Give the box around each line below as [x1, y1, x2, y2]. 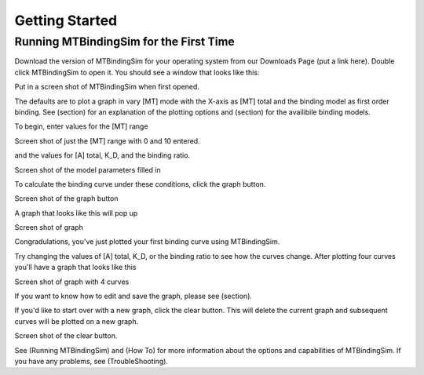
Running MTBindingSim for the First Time [14, 35, 235, 49]
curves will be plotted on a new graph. [14, 316, 139, 326]
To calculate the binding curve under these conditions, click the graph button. [14, 179, 266, 188]
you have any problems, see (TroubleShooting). [14, 356, 169, 366]
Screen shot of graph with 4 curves [14, 277, 130, 286]
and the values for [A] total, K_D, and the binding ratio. [14, 151, 191, 160]
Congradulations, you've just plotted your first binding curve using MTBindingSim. [14, 237, 280, 246]
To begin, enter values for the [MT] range [14, 122, 148, 131]
